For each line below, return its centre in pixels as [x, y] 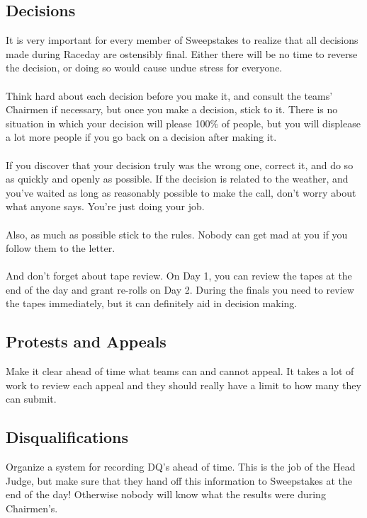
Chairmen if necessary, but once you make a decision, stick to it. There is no [172, 109]
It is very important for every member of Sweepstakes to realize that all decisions [182, 40]
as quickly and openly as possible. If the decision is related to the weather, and [177, 179]
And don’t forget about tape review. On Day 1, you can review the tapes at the [179, 276]
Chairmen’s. [32, 508]
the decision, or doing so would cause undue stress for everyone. [144, 68]
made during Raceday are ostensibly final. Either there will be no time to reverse [182, 53]
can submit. [31, 399]
